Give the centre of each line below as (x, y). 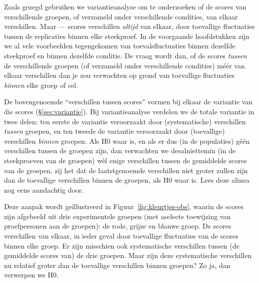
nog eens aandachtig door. (44, 189)
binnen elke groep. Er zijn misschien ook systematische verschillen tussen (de (122, 245)
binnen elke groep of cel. (41, 85)
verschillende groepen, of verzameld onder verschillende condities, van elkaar (121, 16)
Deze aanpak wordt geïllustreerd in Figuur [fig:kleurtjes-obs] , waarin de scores (124, 206)
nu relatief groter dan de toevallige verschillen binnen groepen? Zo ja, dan (117, 265)
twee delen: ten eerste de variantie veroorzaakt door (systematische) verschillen (125, 121)
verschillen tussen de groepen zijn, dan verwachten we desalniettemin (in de (120, 150)
